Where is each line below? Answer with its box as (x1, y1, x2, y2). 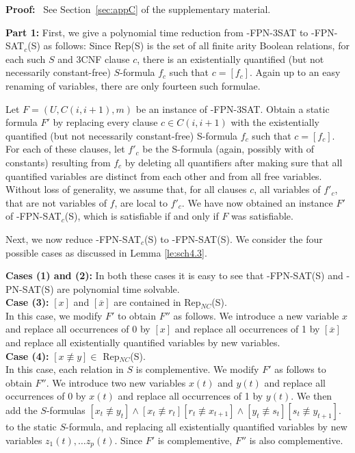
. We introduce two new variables (46, 375, 186, 389)
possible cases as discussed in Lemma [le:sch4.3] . (5, 245, 207, 259)
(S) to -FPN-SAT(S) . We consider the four (144, 231, 323, 246)
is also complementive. (249, 432, 343, 447)
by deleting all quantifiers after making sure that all (124, 155, 343, 169)
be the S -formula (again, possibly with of (142, 142, 314, 156)
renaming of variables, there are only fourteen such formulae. (5, 78, 261, 92)
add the (5, 403, 38, 417)
